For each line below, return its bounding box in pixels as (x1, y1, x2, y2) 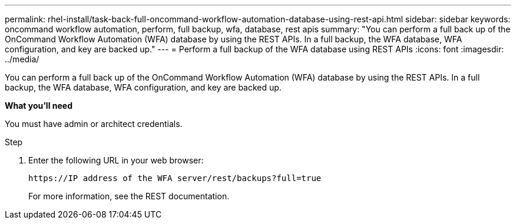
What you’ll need (5, 101, 72, 111)
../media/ (5, 54, 39, 64)
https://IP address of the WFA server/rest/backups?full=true (28, 173, 322, 183)
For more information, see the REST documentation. (28, 191, 230, 201)
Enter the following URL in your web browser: (28, 155, 204, 165)
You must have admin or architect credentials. (5, 119, 183, 129)
